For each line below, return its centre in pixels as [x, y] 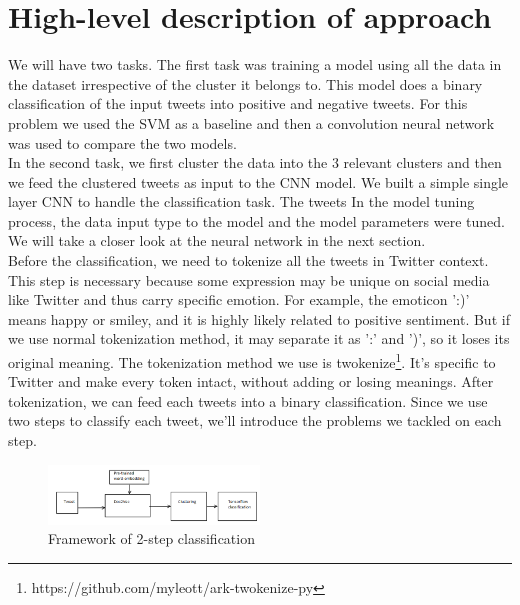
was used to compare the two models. [122, 142]
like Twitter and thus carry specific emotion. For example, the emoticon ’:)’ [239, 299]
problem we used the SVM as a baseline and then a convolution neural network [251, 122]
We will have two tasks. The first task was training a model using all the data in [255, 64]
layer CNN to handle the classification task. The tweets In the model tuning [241, 201]
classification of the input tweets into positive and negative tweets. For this [238, 103]
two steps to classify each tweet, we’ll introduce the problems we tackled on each [255, 420]
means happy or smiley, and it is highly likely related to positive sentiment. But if [259, 318]
